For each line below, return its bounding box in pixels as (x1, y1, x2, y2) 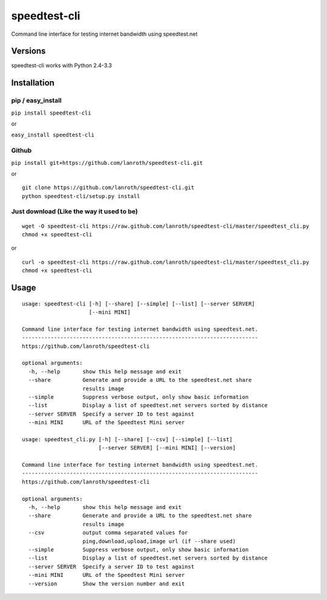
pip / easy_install (11, 96, 62, 105)
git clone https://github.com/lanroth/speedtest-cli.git (22, 184, 195, 191)
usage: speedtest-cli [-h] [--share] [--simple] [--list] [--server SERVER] (22, 300, 256, 307)
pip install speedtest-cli (11, 109, 91, 116)
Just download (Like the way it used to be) (11, 207, 138, 216)
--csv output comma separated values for (28, 529, 188, 536)
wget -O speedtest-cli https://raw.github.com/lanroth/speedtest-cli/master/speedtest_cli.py (22, 222, 309, 230)
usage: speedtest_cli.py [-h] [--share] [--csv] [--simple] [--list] (22, 436, 233, 442)
